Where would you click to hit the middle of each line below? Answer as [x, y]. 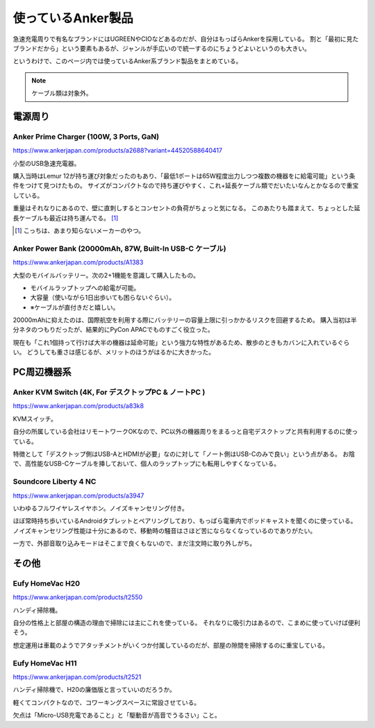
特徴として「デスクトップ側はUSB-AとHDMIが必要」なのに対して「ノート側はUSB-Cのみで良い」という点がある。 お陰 [184, 454]
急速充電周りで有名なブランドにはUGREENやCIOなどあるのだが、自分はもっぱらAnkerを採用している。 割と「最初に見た [186, 39]
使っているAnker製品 [73, 18]
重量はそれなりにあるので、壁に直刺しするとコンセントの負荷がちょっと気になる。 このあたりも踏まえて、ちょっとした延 [186, 208]
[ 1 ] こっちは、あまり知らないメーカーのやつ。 [80, 230]
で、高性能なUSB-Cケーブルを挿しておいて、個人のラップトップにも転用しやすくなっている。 [147, 464]
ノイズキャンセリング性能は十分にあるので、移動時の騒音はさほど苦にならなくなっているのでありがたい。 [165, 530]
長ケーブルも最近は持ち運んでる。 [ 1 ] [66, 218]
